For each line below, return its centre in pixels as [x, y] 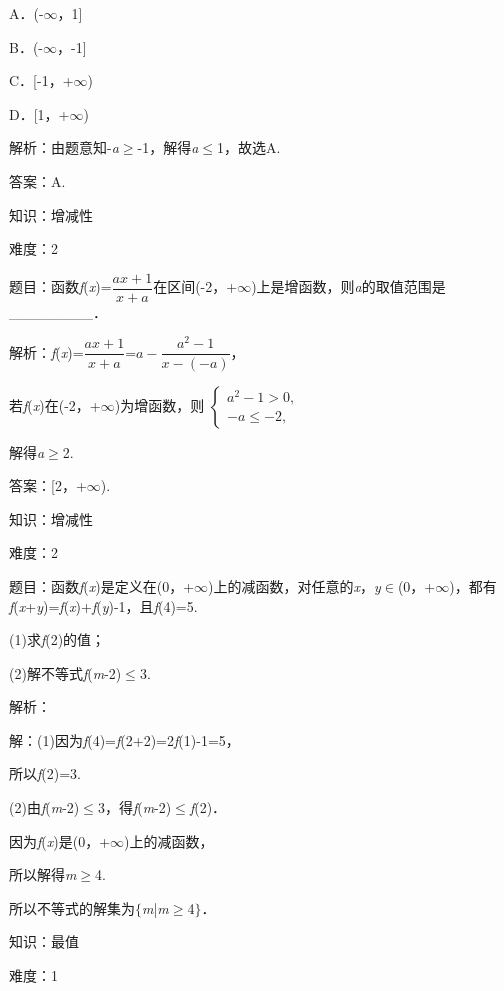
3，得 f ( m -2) [134, 807]
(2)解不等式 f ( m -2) [65, 672]
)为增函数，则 [159, 404]
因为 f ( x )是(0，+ [60, 840]
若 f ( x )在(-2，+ [55, 404]
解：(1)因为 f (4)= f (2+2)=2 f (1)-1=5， [124, 739]
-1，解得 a [168, 147]
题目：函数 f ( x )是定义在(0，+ [102, 585]
